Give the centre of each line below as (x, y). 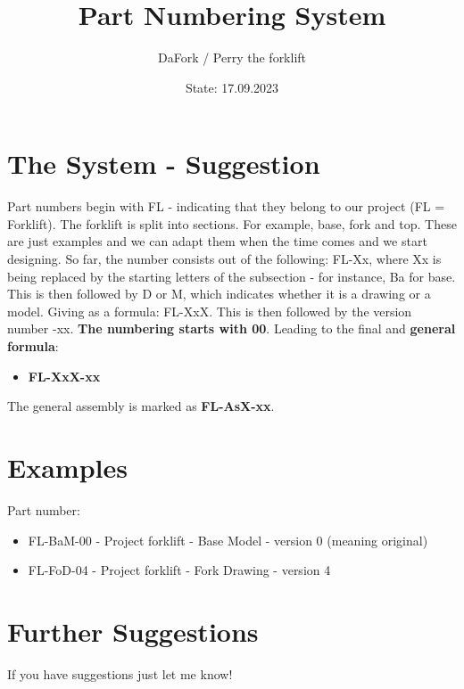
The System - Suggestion (164, 164)
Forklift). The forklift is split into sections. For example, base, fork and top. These (232, 223)
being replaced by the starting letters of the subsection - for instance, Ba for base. (232, 276)
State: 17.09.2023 (232, 87)
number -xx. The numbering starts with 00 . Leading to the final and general (232, 328)
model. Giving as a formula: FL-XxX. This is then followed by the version (210, 311)
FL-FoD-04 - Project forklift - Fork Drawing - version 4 (179, 570)
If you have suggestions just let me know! (120, 673)
